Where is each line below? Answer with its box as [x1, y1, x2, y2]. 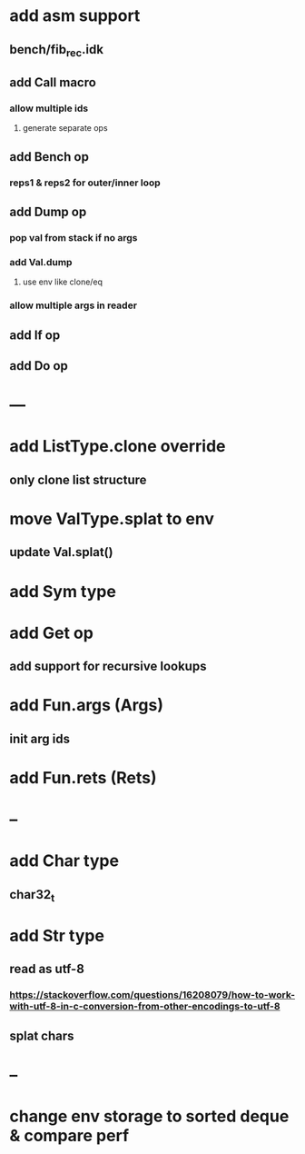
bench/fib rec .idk [9, 42, 104, 59]
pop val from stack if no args [9, 232, 138, 244]
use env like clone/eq [22, 276, 103, 287]
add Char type [9, 851, 120, 871]
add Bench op [9, 149, 89, 164]
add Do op [9, 358, 68, 373]
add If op [9, 327, 61, 343]
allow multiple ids [9, 102, 89, 114]
